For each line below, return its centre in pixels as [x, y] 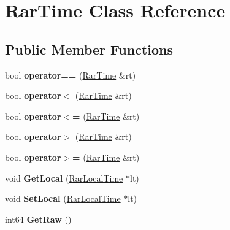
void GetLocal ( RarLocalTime [64, 178]
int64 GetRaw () [38, 219]
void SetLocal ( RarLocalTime [63, 198]
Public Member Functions [89, 49]
